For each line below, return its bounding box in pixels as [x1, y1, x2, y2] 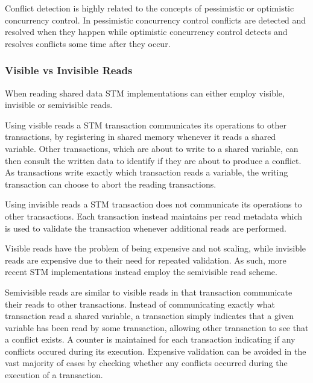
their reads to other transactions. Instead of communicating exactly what [5, 297, 276, 310]
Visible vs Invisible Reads [5, 63, 133, 78]
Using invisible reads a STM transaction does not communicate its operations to [5, 198, 302, 210]
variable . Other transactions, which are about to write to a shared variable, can [5, 142, 299, 154]
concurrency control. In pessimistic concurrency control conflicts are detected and [5, 13, 306, 26]
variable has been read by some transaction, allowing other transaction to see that [5, 321, 309, 334]
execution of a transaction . [5, 369, 103, 381]
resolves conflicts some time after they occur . [5, 37, 171, 49]
